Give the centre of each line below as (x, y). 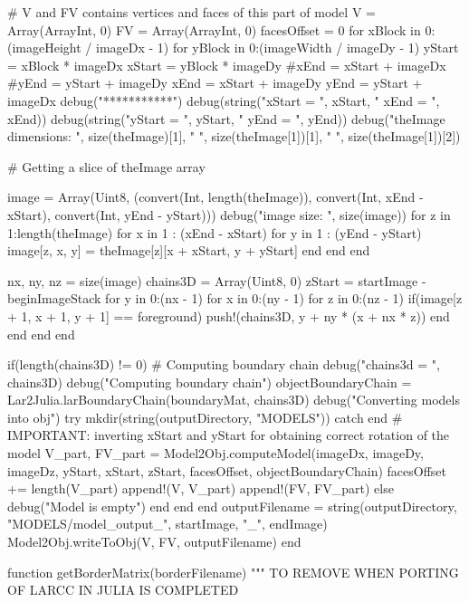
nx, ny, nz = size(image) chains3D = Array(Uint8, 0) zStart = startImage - (217, 280)
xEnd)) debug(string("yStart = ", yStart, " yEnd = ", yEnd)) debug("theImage (226, 118)
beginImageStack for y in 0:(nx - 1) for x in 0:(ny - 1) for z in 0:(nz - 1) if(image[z (235, 298)
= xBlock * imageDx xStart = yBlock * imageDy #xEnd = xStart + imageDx (227, 65)
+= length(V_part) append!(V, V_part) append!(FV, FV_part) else (201, 488)
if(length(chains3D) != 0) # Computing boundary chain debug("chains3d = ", (224, 364)
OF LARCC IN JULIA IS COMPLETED (123, 590)
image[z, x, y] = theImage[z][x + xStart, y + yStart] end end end (189, 250)
